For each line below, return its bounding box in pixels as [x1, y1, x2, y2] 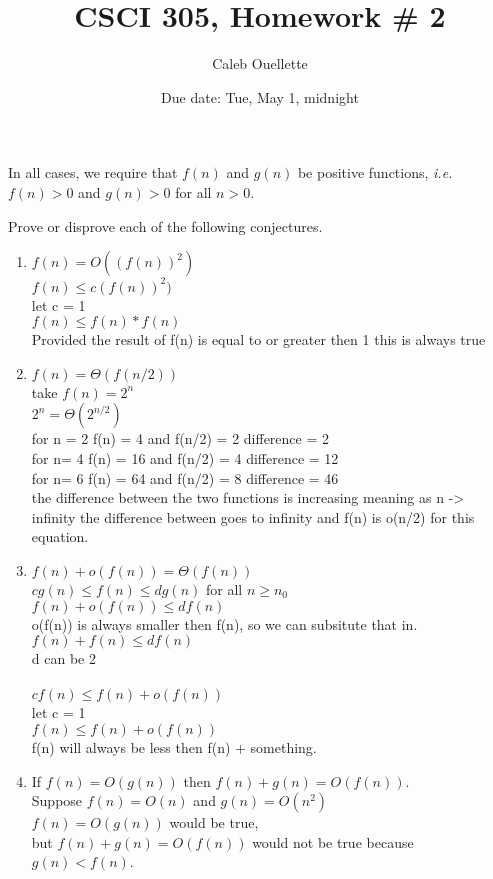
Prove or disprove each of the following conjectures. [8, 215, 323, 236]
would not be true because [252, 831, 414, 852]
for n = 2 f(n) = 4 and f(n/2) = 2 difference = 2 [31, 428, 329, 449]
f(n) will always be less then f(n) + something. [31, 736, 317, 757]
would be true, [169, 812, 259, 833]
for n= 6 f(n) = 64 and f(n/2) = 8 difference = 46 [31, 467, 339, 488]
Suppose [31, 790, 83, 811]
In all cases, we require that [8, 162, 178, 183]
